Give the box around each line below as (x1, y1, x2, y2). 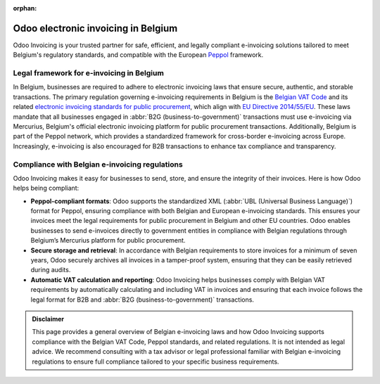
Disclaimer (32, 315, 65, 323)
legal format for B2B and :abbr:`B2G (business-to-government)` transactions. (30, 295, 255, 304)
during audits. (30, 266, 71, 274)
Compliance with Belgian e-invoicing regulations (13, 159, 183, 169)
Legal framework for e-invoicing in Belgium (13, 68, 165, 78)
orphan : (13, 4, 37, 12)
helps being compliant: (13, 184, 80, 193)
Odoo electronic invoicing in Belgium (13, 22, 178, 34)
